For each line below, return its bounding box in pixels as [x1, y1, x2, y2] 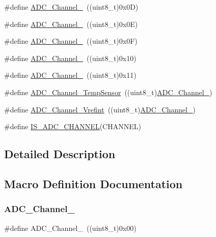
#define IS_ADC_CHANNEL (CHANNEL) [4, 121, 141, 132]
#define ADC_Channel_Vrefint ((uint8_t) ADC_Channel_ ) [4, 104, 196, 114]
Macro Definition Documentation [4, 175, 183, 191]
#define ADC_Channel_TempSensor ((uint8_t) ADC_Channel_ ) [4, 86, 212, 97]
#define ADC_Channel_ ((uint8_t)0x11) [4, 70, 137, 80]
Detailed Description [4, 146, 116, 162]
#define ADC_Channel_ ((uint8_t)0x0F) [4, 36, 138, 46]
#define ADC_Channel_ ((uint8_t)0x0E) [4, 18, 138, 29]
